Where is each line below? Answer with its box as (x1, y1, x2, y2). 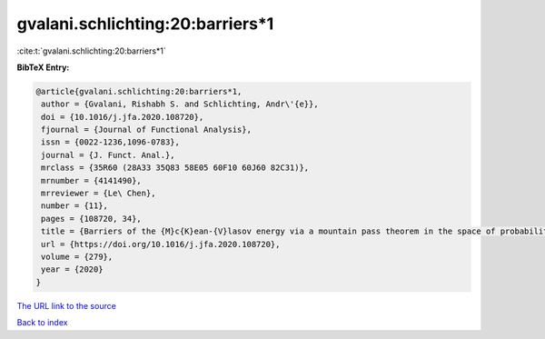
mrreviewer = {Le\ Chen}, (41, 188, 156, 199)
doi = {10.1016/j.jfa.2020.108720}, (41, 112, 204, 122)
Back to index (16, 317, 68, 328)
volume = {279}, (41, 252, 114, 262)
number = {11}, (41, 201, 109, 211)
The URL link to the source (16, 300, 117, 311)
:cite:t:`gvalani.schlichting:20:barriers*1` (16, 45, 167, 56)
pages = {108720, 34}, (41, 214, 143, 224)
